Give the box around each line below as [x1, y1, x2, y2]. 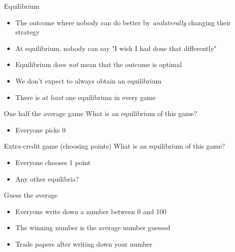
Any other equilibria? [15, 173, 79, 184]
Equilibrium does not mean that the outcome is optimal [15, 59, 182, 69]
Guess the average [4, 190, 58, 200]
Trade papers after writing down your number [15, 238, 153, 249]
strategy [15, 27, 40, 37]
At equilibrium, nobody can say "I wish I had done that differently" [15, 43, 217, 53]
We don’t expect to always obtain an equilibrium [15, 75, 162, 85]
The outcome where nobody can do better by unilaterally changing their [15, 17, 231, 27]
